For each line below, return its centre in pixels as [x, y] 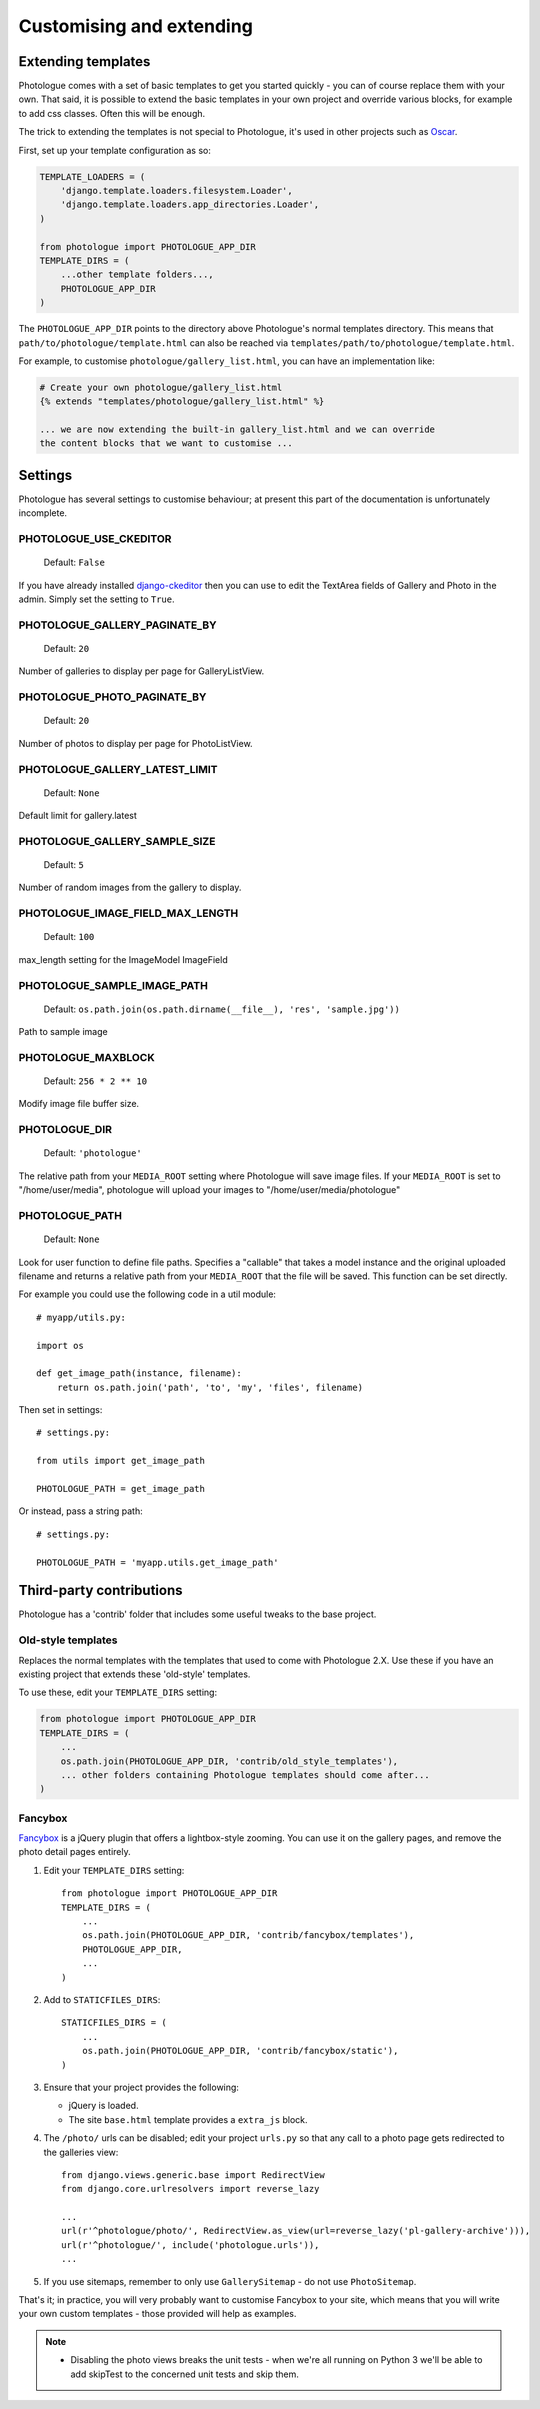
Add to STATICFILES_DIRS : [102, 1999]
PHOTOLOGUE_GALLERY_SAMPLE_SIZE [117, 841]
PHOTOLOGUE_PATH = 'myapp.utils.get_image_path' [157, 1562]
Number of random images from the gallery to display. [130, 887]
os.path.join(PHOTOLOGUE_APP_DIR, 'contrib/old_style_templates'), [229, 1761]
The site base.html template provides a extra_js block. [188, 2119]
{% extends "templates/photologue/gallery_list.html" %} [182, 401]
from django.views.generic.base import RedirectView [193, 2174]
